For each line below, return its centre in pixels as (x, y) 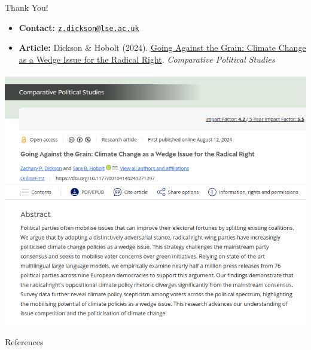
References (24, 342)
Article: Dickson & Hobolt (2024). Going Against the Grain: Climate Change (162, 47)
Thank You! (27, 7)
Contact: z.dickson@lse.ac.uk (79, 27)
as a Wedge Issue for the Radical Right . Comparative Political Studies (147, 59)
